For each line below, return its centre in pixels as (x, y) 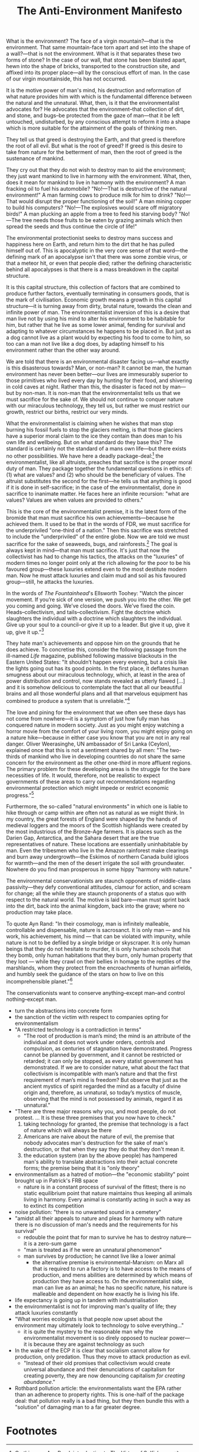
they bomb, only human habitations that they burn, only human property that (99, 955)
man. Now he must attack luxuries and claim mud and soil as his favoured (96, 575)
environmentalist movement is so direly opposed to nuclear (96, 1338)
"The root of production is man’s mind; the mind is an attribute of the (107, 1036)
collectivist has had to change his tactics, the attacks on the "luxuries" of (95, 556)
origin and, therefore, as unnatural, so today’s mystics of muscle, (102, 1093)
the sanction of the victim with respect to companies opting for (92, 1017)
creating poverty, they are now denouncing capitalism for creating (104, 1376)
